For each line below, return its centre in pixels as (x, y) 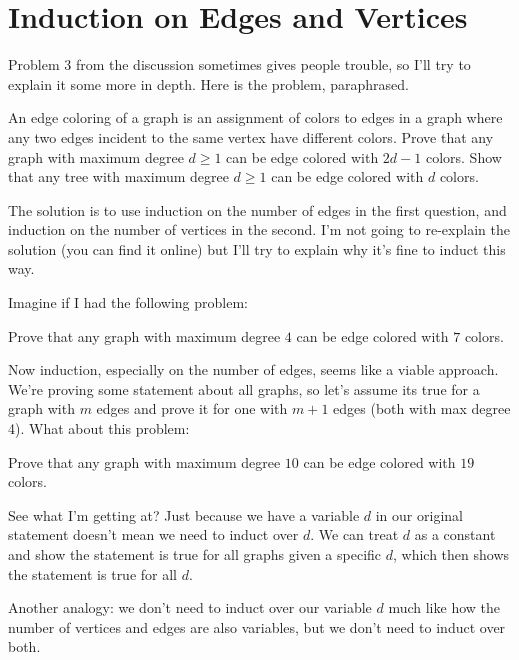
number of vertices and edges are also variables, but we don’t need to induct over (257, 626)
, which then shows (451, 554)
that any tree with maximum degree (118, 176)
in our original (419, 514)
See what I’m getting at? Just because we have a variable (184, 514)
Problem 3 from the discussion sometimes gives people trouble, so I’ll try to (239, 64)
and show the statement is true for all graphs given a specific (195, 554)
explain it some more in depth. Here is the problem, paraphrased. (208, 83)
